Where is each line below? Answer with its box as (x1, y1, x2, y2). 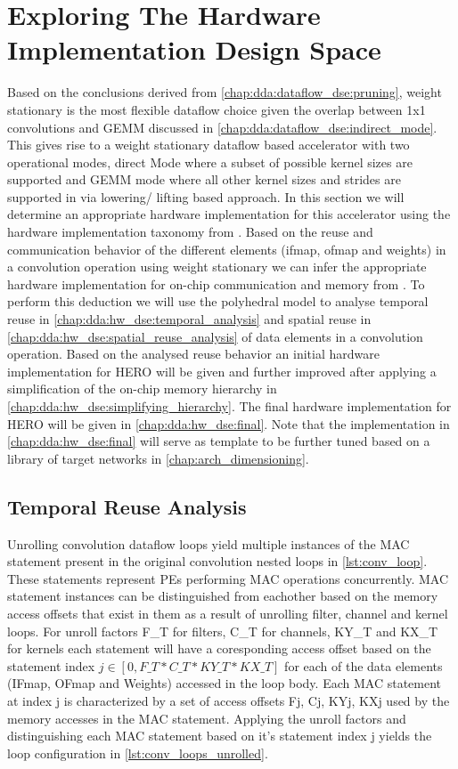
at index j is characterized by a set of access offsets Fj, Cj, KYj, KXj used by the (7, 691, 450, 709)
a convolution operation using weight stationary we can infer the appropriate (7, 257, 427, 276)
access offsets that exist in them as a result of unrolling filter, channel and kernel (7, 603, 448, 622)
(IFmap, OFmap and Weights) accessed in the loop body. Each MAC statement (7, 674, 442, 692)
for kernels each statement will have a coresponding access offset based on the (7, 639, 431, 658)
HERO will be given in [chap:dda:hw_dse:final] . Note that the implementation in (7, 414, 450, 433)
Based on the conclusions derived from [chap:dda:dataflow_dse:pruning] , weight (7, 83, 442, 101)
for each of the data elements (284, 656, 443, 675)
